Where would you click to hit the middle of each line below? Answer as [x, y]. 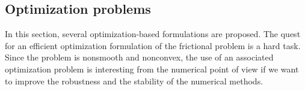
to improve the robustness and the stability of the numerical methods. [134, 81]
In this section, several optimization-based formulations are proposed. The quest [153, 34]
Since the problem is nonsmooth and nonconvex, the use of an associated [139, 57]
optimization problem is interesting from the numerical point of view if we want [152, 69]
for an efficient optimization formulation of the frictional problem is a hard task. [153, 45]
